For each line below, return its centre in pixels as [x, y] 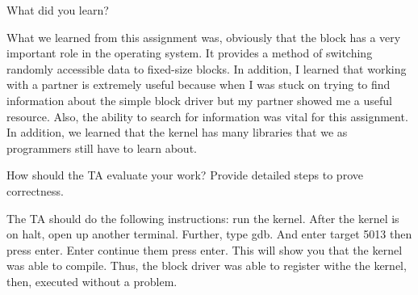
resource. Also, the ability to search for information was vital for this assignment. [207, 116]
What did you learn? [58, 10]
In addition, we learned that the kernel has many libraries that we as [177, 132]
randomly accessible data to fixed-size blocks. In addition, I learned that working [207, 68]
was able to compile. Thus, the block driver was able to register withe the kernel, [207, 265]
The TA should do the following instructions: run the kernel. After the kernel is [203, 218]
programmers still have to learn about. [102, 147]
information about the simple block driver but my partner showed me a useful [200, 100]
